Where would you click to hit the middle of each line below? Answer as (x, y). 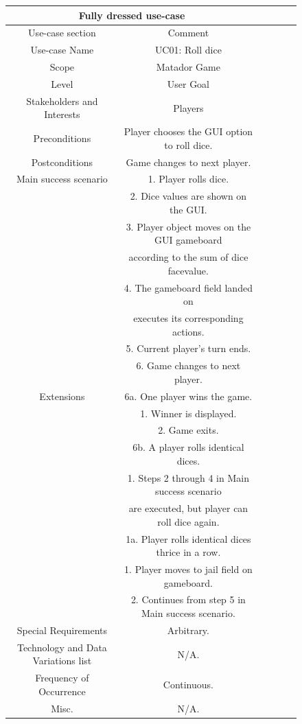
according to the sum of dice (188, 257)
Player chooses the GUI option (188, 131)
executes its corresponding (188, 318)
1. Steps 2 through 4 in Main (188, 477)
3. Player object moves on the (188, 226)
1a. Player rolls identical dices (188, 538)
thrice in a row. (188, 552)
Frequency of (62, 678)
